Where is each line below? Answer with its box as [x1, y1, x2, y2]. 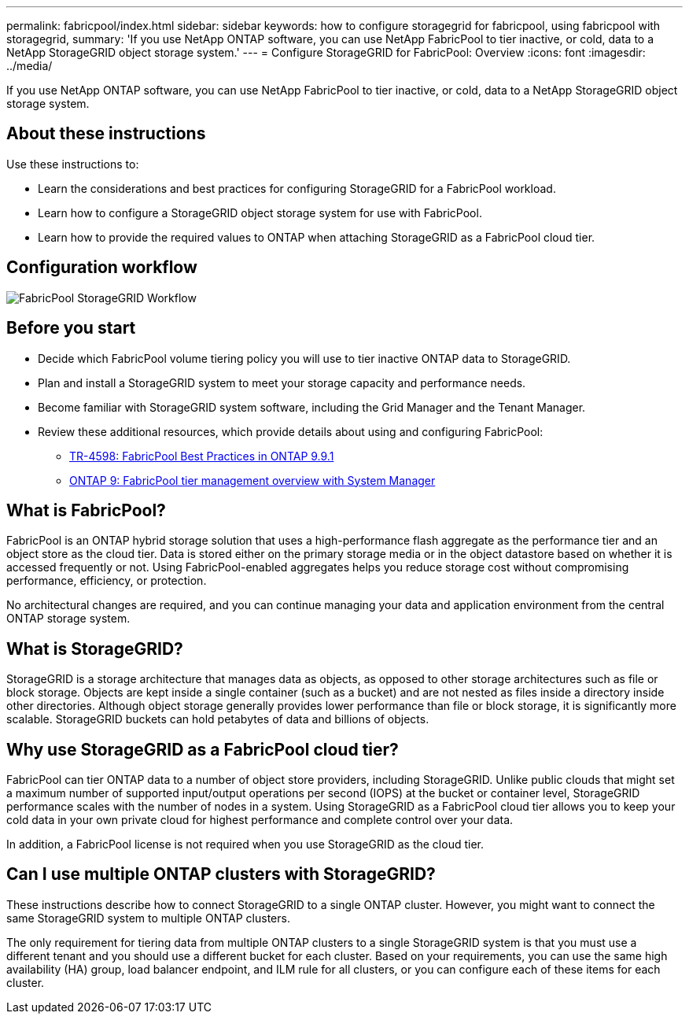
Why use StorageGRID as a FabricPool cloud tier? [6, 739, 399, 759]
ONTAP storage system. [6, 612, 131, 626]
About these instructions [6, 124, 206, 144]
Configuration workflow [6, 257, 197, 278]
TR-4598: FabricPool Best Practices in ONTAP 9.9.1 [69, 449, 334, 463]
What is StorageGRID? [6, 638, 183, 659]
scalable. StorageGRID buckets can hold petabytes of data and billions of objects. [6, 712, 429, 726]
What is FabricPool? [6, 500, 166, 520]
